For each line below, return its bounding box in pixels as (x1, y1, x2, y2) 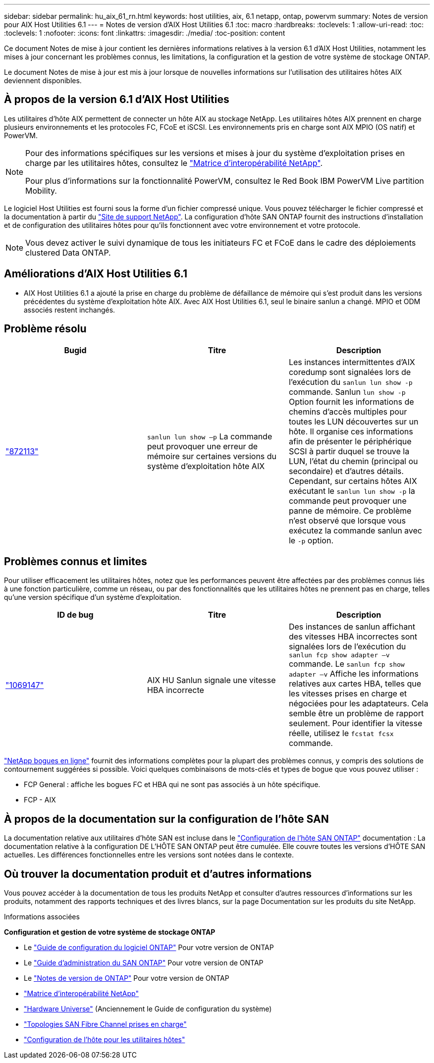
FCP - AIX (24, 796, 56, 804)
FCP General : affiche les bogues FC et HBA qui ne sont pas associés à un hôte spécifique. (24, 780, 321, 789)
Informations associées (4, 912, 80, 921)
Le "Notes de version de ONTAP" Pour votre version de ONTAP (24, 974, 229, 983)
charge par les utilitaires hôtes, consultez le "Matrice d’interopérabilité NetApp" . (25, 158, 323, 168)
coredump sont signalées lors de (288, 367, 411, 377)
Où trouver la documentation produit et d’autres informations (4, 867, 312, 880)
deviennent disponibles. (4, 76, 82, 85)
